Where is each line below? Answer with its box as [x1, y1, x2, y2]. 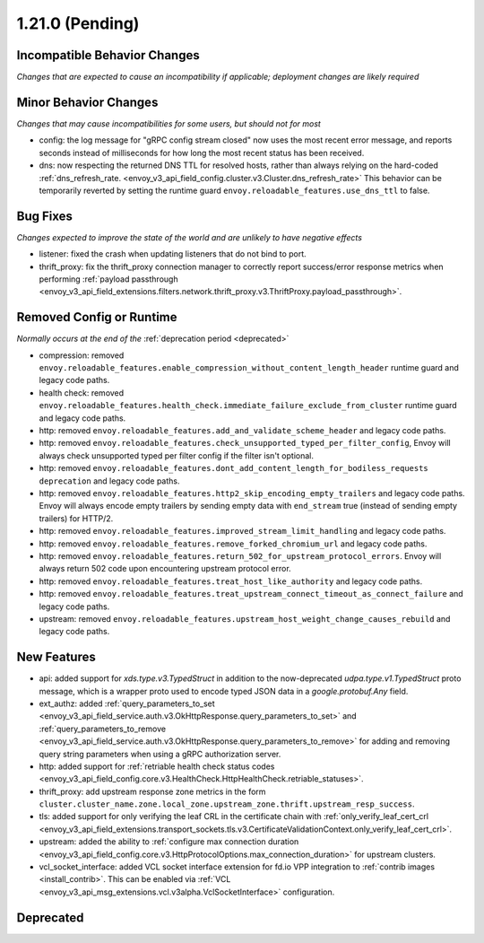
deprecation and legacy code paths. [39, 476, 180, 486]
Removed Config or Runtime [16, 310, 177, 325]
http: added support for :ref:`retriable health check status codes [39, 761, 275, 772]
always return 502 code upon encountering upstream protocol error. [39, 563, 291, 574]
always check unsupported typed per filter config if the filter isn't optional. [39, 450, 314, 461]
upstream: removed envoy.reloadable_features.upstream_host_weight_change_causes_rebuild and [39, 613, 451, 624]
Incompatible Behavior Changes [16, 48, 201, 63]
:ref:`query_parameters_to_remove [39, 723, 166, 734]
